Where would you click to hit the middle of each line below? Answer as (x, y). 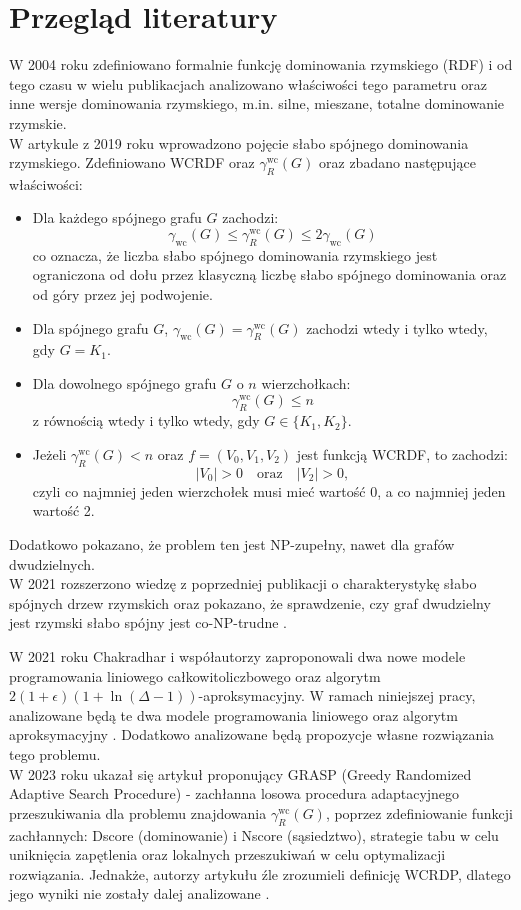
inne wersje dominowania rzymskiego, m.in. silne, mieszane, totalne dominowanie (257, 103)
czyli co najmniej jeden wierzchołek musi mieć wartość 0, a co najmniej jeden (269, 490)
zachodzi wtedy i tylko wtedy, (397, 327)
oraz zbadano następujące (397, 162)
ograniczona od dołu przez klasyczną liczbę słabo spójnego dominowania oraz (269, 274)
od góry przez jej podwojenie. (122, 294)
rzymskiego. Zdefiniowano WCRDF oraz (132, 162)
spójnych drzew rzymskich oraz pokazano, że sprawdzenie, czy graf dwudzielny (250, 602)
